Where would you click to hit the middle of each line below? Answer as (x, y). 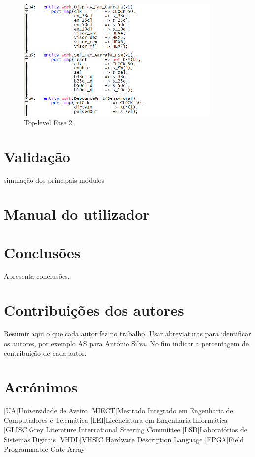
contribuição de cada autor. (45, 353)
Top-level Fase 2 (48, 122)
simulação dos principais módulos (54, 180)
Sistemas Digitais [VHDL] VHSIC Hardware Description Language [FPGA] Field (124, 439)
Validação (37, 156)
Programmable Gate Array (45, 449)
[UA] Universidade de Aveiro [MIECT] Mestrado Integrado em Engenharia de (119, 410)
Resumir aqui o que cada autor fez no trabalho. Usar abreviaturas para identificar (127, 333)
